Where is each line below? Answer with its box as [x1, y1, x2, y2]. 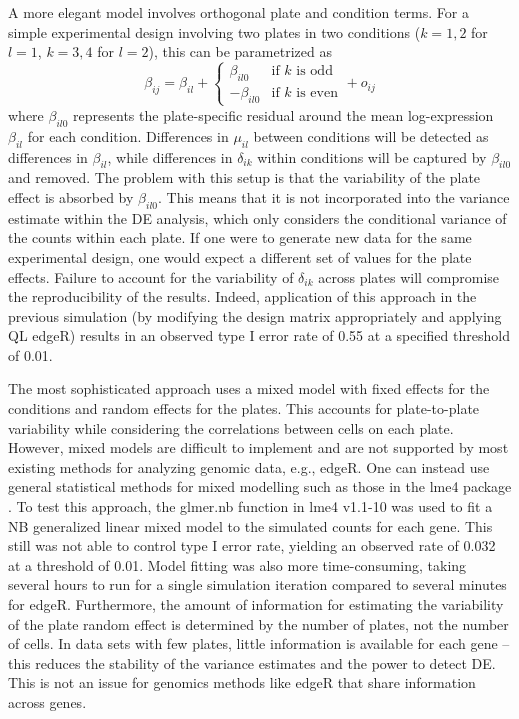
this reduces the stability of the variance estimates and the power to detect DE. [8, 652, 496, 673]
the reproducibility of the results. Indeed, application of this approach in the [8, 286, 477, 307]
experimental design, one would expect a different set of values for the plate [8, 246, 472, 267]
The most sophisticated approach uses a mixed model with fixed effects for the [8, 378, 490, 399]
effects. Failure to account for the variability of [8, 266, 294, 287]
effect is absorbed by [8, 186, 134, 207]
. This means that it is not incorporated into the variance [158, 186, 510, 207]
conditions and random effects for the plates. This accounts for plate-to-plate [8, 398, 480, 419]
